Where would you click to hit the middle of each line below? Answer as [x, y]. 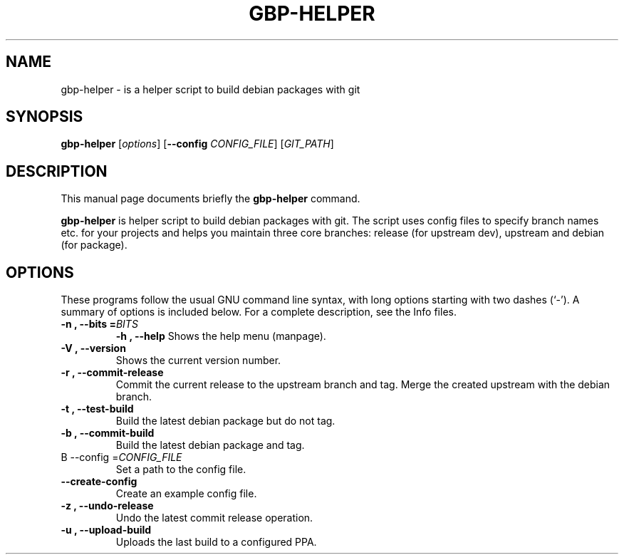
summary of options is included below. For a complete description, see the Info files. [259, 312]
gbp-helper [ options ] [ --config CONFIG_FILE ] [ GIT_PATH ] [197, 144]
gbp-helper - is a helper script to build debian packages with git [210, 89]
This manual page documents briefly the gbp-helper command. [210, 199]
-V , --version [93, 348]
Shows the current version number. [198, 361]
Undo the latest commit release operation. [214, 518]
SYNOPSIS [45, 117]
